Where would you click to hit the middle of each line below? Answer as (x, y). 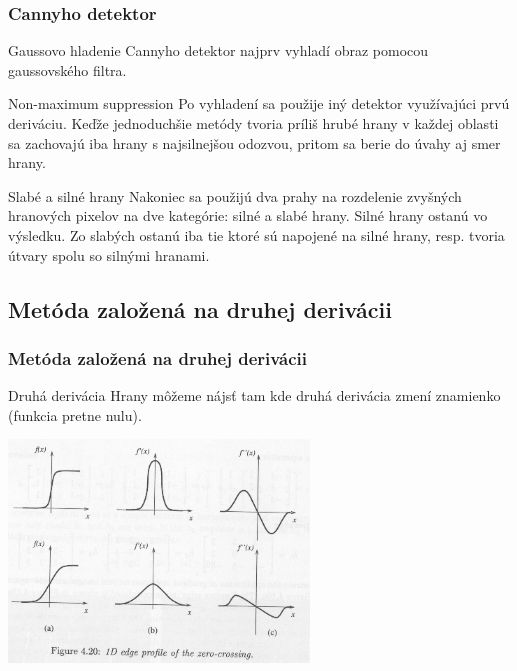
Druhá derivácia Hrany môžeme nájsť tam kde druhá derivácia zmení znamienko (254, 395)
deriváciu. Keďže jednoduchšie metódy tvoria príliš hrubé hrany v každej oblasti (253, 123)
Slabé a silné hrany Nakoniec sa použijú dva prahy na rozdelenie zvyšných (235, 195)
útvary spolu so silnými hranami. (109, 254)
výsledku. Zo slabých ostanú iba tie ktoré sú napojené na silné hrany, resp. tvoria (256, 234)
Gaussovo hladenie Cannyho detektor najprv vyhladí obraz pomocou (218, 50)
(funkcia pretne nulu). (75, 414)
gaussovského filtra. (67, 69)
